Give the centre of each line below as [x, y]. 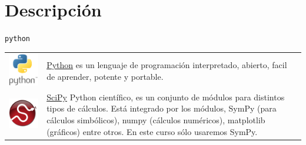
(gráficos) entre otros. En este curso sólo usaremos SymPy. [152, 131]
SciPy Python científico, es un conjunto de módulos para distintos [166, 97]
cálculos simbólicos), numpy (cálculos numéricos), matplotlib [156, 119]
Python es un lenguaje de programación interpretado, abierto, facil [167, 65]
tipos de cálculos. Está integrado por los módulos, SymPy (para [162, 108]
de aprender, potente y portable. [105, 77]
